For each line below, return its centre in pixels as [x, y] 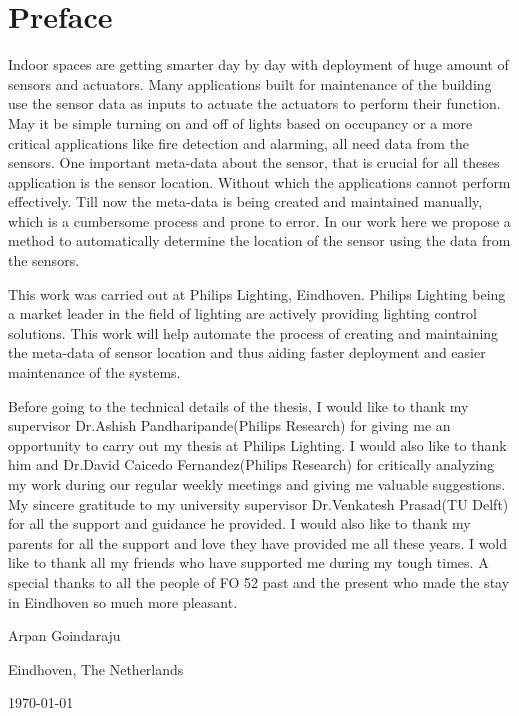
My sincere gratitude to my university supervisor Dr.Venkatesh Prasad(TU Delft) [258, 503]
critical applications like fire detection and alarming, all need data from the [239, 142]
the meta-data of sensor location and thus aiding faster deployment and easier [247, 352]
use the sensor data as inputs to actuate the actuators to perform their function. [254, 103]
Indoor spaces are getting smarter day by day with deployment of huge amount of [258, 64]
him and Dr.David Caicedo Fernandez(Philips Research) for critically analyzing [251, 464]
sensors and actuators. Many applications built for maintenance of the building [250, 83]
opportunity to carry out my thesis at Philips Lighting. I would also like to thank [257, 444]
